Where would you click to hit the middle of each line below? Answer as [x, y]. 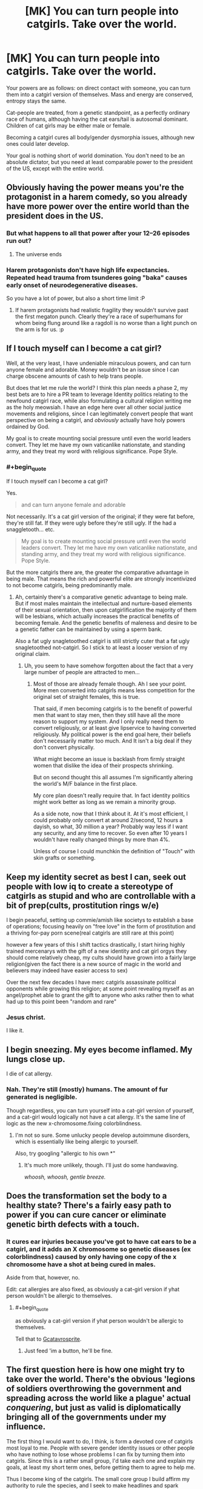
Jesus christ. [26, 1017]
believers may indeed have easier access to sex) [67, 970]
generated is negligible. [42, 1097]
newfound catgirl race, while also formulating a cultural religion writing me [99, 400]
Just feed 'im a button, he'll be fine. [68, 1351]
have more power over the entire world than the [98, 207]
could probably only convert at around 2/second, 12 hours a [108, 820]
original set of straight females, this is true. [87, 697]
